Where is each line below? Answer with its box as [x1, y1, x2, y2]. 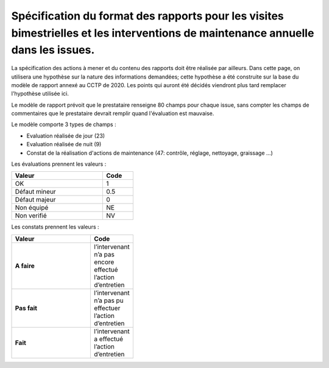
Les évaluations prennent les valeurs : [11, 160, 107, 168]
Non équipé [15, 203, 49, 212]
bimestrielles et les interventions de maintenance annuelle [11, 26, 314, 40]
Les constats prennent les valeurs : [11, 223, 100, 231]
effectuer [94, 303, 121, 312]
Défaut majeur [15, 196, 56, 204]
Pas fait [15, 303, 38, 312]
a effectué [94, 334, 124, 343]
